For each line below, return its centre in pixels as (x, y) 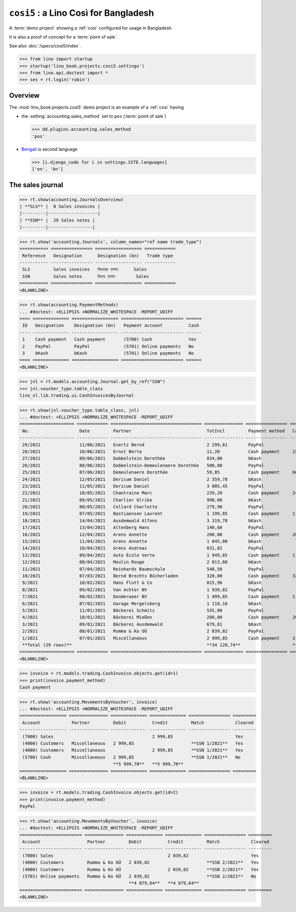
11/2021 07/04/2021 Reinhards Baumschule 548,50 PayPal (143, 569)
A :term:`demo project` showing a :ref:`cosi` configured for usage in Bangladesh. (91, 28)
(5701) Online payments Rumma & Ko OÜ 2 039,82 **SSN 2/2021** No (139, 876)
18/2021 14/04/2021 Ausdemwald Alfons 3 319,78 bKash (142, 520)
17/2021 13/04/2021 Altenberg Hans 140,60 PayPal (143, 528)
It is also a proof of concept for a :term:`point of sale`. (64, 37)
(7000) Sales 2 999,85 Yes (133, 736)
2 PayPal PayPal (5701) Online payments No (108, 346)
